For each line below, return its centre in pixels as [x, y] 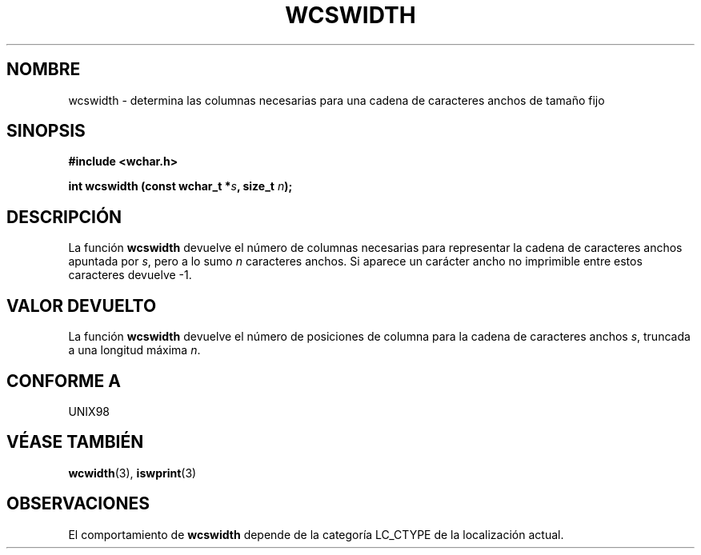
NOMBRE [44, 70]
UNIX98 [89, 411]
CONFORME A [64, 381]
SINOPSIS [46, 131]
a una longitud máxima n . [134, 350]
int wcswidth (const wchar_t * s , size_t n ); [180, 186]
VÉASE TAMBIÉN [75, 442]
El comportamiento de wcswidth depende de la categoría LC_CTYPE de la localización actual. [316, 534]
